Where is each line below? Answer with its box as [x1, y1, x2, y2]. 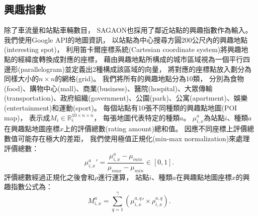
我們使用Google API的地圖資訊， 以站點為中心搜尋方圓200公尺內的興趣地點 [4, 34, 248, 45]
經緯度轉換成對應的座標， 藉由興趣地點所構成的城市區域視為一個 [17, 54, 229, 64]
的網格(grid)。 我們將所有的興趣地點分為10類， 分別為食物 [55, 73, 244, 84]
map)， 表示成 [4, 112, 50, 122]
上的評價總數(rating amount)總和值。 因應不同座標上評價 [64, 123, 248, 134]
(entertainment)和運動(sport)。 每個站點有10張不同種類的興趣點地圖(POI [4, 102, 237, 112]
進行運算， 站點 [98, 171, 149, 182]
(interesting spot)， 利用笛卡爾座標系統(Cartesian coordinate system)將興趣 [4, 44, 242, 54]
